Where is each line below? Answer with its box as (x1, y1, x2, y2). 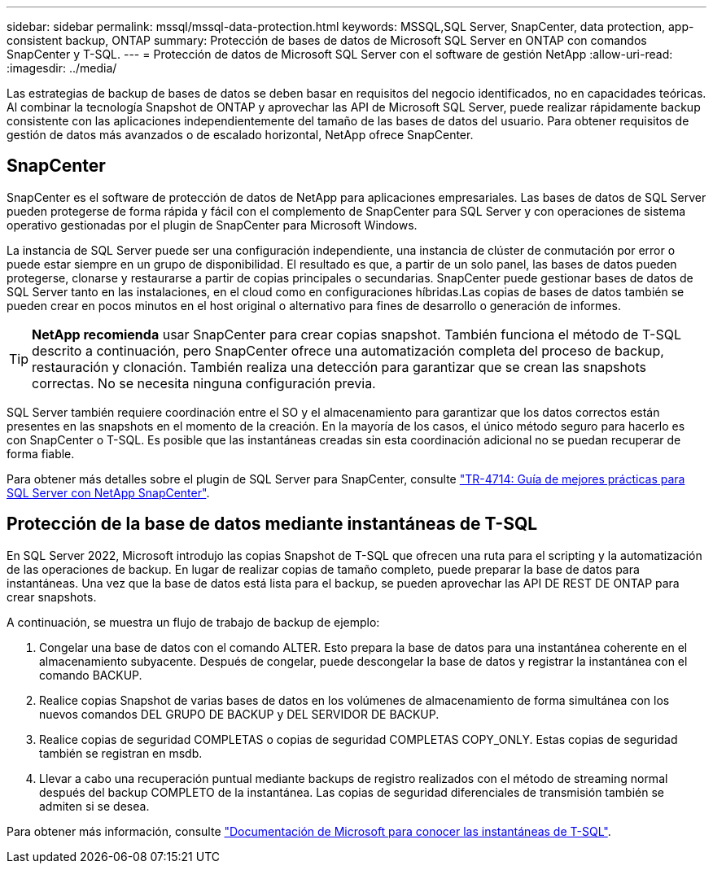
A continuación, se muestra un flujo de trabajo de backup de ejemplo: (7, 614, 380, 629)
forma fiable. (7, 446, 75, 461)
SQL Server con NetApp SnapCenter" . (7, 485, 210, 500)
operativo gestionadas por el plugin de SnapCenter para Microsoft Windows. (7, 217, 418, 232)
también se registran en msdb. (39, 745, 203, 760)
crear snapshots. (7, 589, 97, 604)
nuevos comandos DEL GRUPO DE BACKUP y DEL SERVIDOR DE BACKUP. (39, 706, 440, 721)
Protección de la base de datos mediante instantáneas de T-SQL (7, 514, 538, 535)
